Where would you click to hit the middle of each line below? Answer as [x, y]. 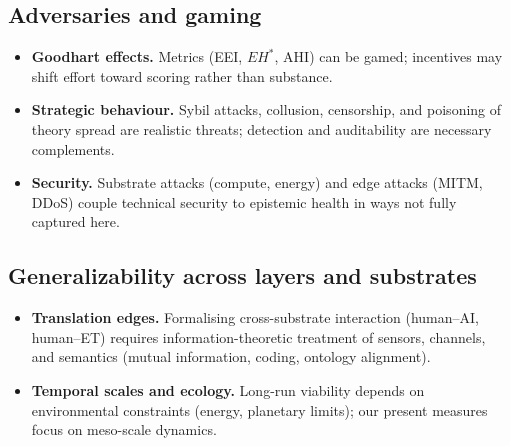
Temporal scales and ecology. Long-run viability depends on [228, 389]
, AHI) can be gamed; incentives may [388, 56]
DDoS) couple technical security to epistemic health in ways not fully [244, 201]
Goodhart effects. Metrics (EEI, [137, 56]
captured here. [75, 221]
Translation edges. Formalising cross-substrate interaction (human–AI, [255, 317]
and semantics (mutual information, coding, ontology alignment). [231, 356]
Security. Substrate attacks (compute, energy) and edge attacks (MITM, [257, 182]
